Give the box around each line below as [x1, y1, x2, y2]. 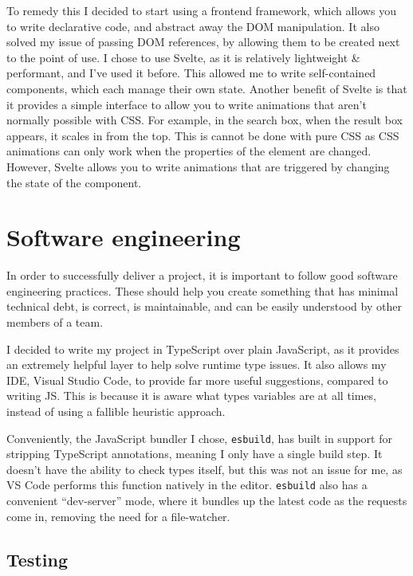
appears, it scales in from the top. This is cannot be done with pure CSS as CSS [6, 127, 399, 143]
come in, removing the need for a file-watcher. [6, 507, 230, 524]
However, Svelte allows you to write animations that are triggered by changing [6, 158, 390, 174]
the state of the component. [6, 174, 142, 190]
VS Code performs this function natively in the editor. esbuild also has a [6, 476, 368, 493]
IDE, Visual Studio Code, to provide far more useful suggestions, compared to [6, 371, 388, 388]
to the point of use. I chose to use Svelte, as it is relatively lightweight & [6, 49, 360, 65]
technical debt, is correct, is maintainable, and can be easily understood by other [6, 298, 402, 315]
